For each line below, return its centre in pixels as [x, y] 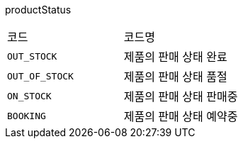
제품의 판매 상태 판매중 [181, 96]
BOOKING [27, 116]
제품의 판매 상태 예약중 [181, 116]
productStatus [38, 10]
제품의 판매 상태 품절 [175, 77]
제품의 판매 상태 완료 [175, 57]
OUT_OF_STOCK [40, 76]
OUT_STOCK [32, 56]
